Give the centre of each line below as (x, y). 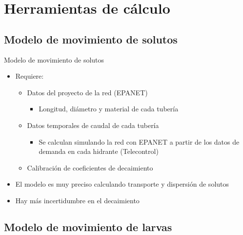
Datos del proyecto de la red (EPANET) (87, 92)
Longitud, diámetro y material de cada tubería (109, 109)
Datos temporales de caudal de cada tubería (93, 125)
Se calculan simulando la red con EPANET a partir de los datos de (139, 141)
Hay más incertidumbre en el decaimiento (77, 200)
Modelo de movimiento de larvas (88, 226)
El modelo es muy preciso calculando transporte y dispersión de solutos (122, 184)
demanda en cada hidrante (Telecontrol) (99, 151)
